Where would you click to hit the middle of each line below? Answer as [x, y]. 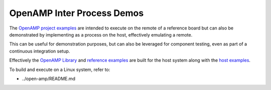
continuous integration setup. [40, 51]
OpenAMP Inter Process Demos [77, 13]
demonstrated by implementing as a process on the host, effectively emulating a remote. [101, 34]
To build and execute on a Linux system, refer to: [60, 69]
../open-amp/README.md [48, 78]
